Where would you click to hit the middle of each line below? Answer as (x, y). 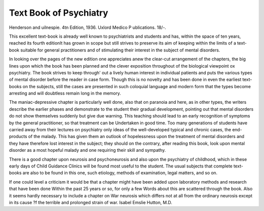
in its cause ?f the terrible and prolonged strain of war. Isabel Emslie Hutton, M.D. (91, 202)
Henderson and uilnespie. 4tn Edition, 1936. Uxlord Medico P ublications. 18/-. (88, 27)
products (18, 137)
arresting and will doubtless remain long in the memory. (65, 94)
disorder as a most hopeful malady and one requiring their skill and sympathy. (88, 150)
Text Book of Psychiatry (59, 13)
